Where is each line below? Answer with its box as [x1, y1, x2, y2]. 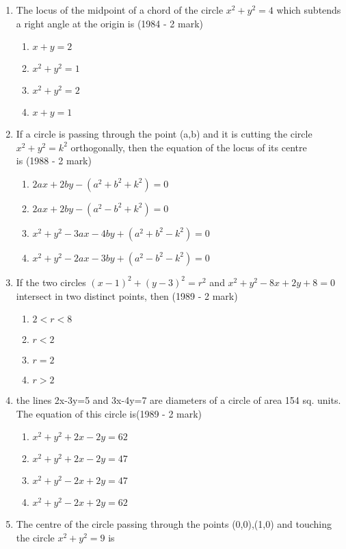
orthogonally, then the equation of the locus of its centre [70, 140, 307, 154]
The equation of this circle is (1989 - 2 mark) [16, 406, 202, 420]
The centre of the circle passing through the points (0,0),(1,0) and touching [16, 517, 332, 531]
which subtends [276, 3, 341, 16]
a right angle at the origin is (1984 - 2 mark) [16, 16, 203, 30]
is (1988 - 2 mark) [16, 153, 92, 168]
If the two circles [16, 274, 86, 289]
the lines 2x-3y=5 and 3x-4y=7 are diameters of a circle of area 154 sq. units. [16, 393, 341, 407]
